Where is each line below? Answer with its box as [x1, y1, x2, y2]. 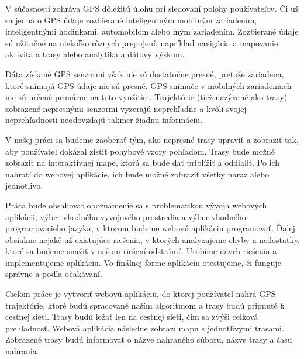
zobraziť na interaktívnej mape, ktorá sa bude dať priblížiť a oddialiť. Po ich [5, 156, 280, 169]
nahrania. [5, 345, 39, 357]
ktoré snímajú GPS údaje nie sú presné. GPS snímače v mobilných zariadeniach [5, 79, 292, 91]
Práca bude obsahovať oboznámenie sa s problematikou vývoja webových [5, 199, 267, 211]
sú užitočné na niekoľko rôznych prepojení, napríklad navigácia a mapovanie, [5, 36, 281, 49]
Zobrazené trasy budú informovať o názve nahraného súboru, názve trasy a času [5, 333, 292, 346]
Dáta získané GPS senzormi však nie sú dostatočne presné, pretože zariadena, [5, 67, 284, 80]
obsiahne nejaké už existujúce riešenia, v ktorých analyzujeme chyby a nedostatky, [5, 233, 300, 245]
